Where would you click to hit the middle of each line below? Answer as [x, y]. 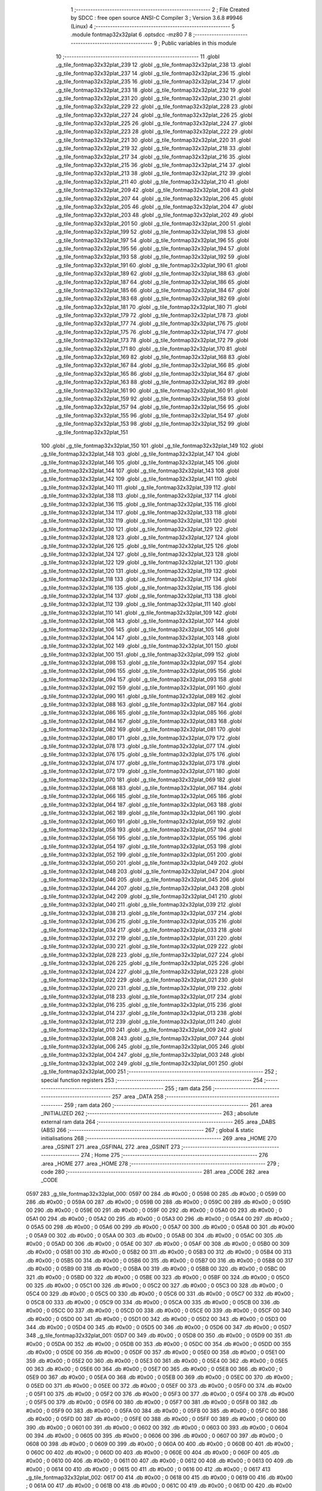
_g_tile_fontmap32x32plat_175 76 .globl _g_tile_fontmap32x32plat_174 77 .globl [152, 332]
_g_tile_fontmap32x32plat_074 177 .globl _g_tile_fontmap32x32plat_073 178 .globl [141, 763]
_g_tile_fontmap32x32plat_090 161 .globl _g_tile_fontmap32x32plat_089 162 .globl [141, 696]
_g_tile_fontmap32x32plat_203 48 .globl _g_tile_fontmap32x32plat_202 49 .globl [154, 215]
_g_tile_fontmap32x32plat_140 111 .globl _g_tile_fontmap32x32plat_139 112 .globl [138, 487]
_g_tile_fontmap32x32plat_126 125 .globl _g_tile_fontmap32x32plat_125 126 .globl [140, 546]
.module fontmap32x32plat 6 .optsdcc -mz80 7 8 [131, 35]
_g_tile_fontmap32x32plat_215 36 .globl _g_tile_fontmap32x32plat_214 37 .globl [153, 165]
